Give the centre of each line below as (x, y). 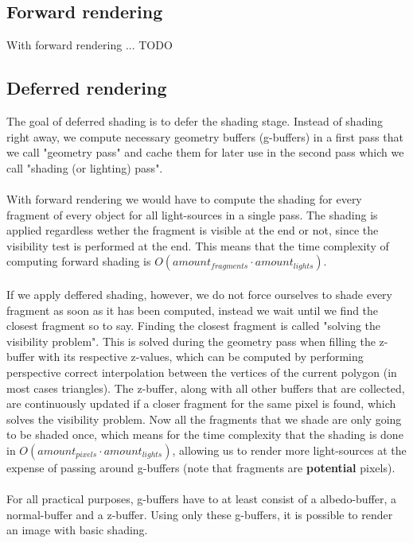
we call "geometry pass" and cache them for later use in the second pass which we (205, 152)
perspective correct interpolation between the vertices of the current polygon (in (202, 372)
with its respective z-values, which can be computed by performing (201, 357)
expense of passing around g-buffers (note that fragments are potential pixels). (201, 467)
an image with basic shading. (77, 530)
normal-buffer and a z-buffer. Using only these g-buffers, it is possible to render (200, 514)
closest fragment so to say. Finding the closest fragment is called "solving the (194, 326)
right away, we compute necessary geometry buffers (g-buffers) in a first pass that (205, 136)
